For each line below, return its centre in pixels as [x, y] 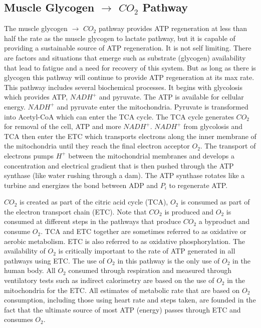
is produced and [189, 211]
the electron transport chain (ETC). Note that [75, 211]
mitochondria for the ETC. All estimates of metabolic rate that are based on [122, 290]
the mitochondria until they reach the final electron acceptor [97, 146]
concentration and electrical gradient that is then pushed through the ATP [119, 165]
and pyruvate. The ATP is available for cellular [171, 97]
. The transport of [228, 146]
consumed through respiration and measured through [150, 270]
